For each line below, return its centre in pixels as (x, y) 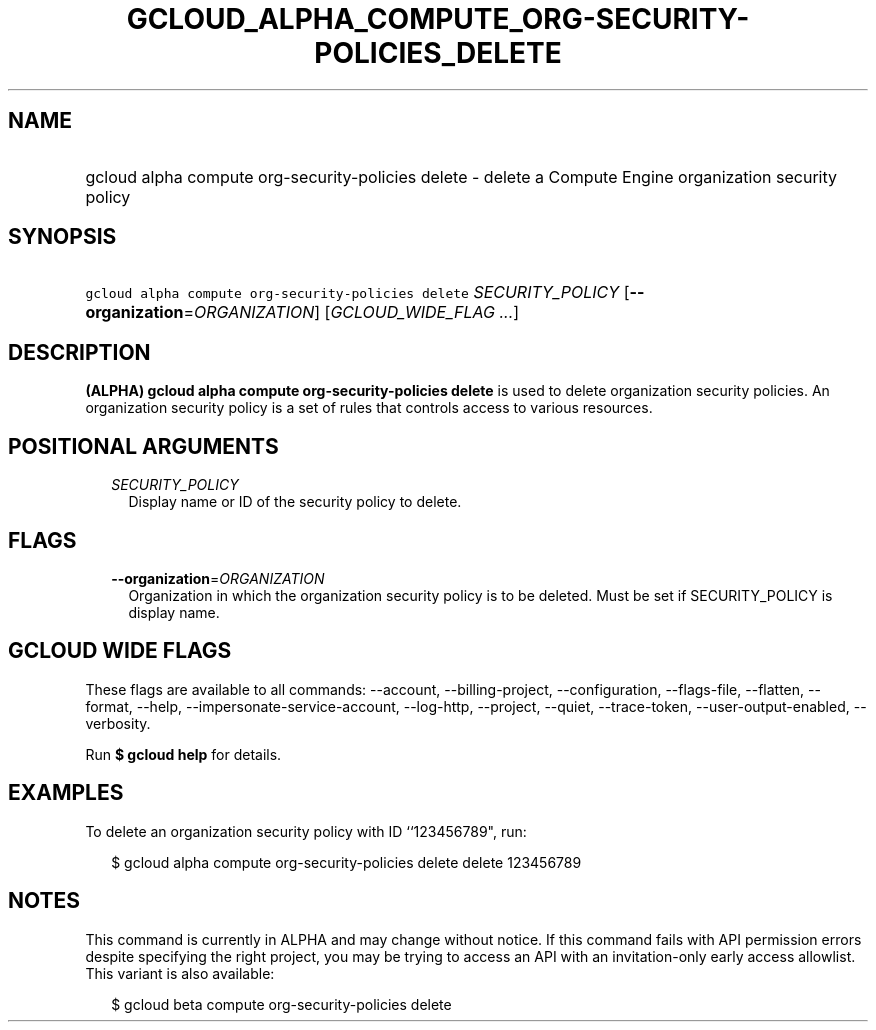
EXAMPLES (66, 793)
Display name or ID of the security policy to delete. (295, 502)
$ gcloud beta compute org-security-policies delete (281, 1004)
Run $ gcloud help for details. (183, 754)
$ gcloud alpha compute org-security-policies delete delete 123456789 (346, 862)
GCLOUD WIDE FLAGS (120, 651)
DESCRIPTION (79, 352)
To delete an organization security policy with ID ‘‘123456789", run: (306, 831)
